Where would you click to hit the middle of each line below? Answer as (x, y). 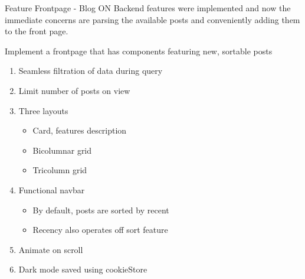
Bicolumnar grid (62, 150)
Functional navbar (52, 189)
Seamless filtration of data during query (91, 71)
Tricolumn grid (60, 170)
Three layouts (43, 110)
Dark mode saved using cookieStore (83, 269)
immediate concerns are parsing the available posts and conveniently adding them (152, 19)
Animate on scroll (51, 249)
